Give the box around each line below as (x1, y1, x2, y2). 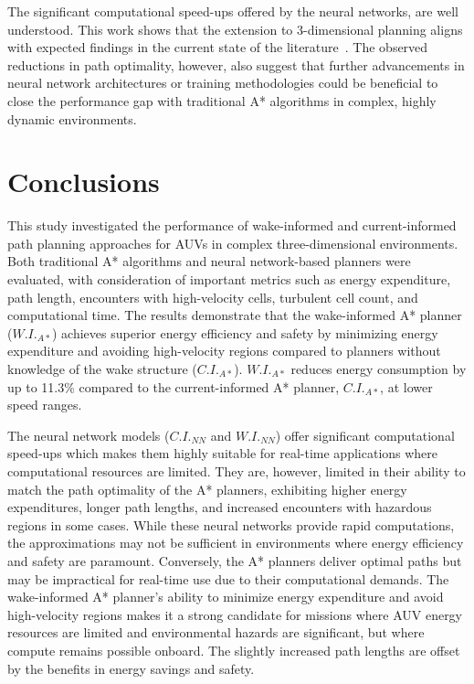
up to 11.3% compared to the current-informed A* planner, (7, 377, 340, 396)
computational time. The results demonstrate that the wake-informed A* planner (7, 305, 462, 325)
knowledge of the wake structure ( (7, 359, 197, 379)
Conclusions (7, 163, 160, 200)
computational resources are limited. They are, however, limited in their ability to (7, 462, 466, 480)
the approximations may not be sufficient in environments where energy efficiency (7, 533, 464, 552)
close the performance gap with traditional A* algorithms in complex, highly (7, 91, 437, 110)
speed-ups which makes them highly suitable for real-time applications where (7, 444, 438, 463)
